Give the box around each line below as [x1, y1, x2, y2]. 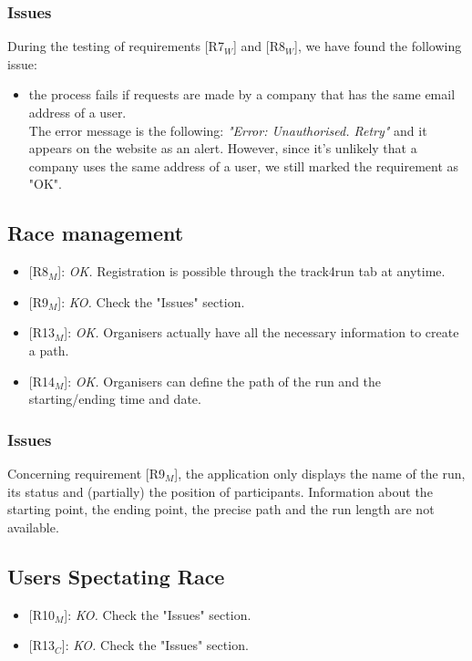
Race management [7, 219, 184, 247]
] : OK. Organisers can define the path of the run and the [64, 371, 382, 390]
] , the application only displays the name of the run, [174, 463, 466, 482]
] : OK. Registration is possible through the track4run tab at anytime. [57, 262, 446, 281]
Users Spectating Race [7, 562, 225, 590]
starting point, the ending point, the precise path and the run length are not [7, 500, 435, 519]
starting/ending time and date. [28, 389, 201, 408]
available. [7, 517, 59, 536]
